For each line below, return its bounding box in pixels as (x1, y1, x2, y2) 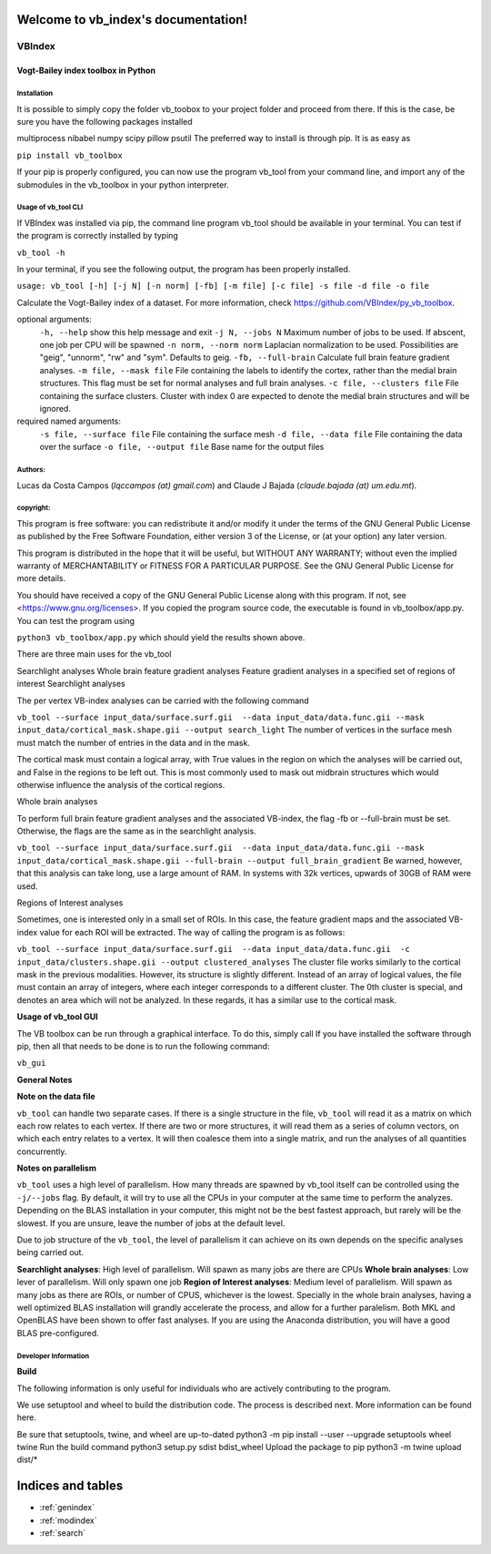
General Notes (16, 1074, 73, 1085)
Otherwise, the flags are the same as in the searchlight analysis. (16, 825, 256, 837)
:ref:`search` (39, 1528, 86, 1539)
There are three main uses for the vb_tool (16, 649, 172, 659)
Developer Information (16, 1351, 90, 1361)
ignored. (39, 403, 72, 414)
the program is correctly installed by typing (16, 230, 179, 241)
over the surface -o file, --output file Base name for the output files (39, 442, 325, 453)
